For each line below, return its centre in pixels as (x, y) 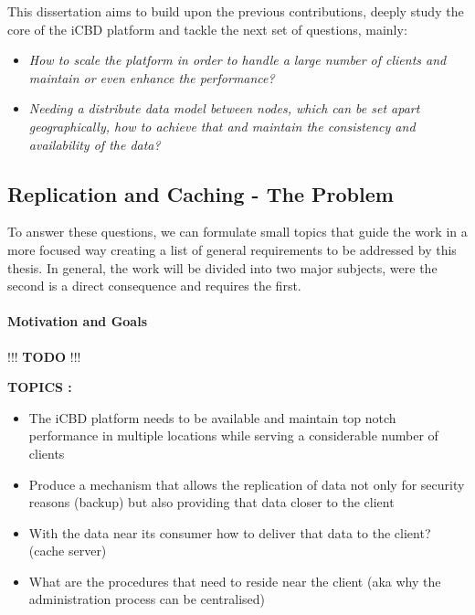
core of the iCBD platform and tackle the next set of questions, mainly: (207, 29)
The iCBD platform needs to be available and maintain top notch (212, 417)
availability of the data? (95, 144)
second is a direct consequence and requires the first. (154, 286)
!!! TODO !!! (44, 356)
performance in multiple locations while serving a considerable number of (233, 435)
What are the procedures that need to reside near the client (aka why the (235, 581)
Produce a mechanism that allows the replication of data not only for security (247, 484)
